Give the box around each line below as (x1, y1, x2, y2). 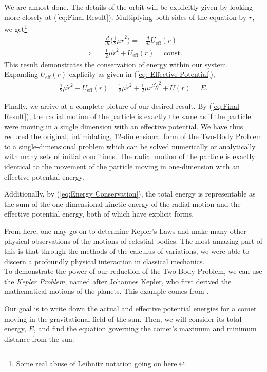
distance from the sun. (4, 333, 74, 344)
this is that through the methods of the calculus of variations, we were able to (4, 246, 250, 257)
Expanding (4, 69, 38, 80)
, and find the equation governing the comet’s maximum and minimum (33, 323, 257, 334)
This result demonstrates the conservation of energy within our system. (4, 58, 228, 69)
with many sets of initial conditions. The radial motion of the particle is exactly (4, 151, 255, 162)
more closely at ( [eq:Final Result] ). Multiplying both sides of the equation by (4, 11, 247, 22)
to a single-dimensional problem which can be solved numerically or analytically (4, 141, 256, 151)
